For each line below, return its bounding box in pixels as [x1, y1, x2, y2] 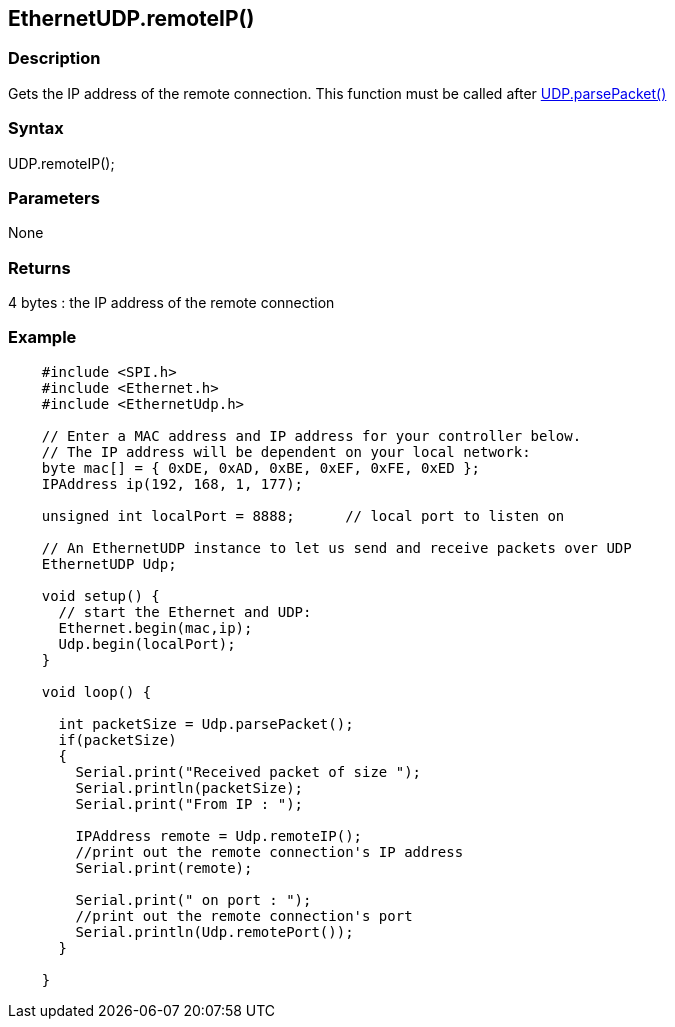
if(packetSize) [58, 731, 177, 748]
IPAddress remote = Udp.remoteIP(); [75, 827, 363, 844]
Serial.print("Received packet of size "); [75, 763, 422, 780]
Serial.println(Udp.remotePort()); [75, 923, 354, 940]
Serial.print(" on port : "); [75, 891, 312, 908]
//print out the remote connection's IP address [75, 843, 464, 860]
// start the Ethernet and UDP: [58, 603, 312, 620]
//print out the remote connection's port [75, 907, 413, 924]
